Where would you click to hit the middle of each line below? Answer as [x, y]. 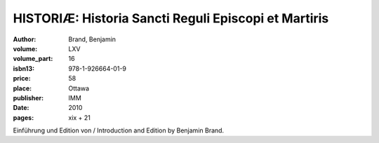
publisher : [28, 97]
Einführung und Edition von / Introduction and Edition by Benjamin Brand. [119, 130]
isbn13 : [24, 68]
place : [22, 88]
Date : [21, 108]
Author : [25, 39]
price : [22, 79]
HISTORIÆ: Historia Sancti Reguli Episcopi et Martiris [171, 18]
